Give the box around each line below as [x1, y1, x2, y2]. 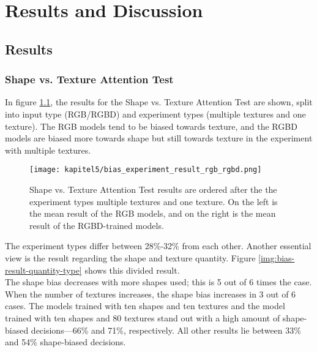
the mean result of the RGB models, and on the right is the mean [29, 207, 276, 220]
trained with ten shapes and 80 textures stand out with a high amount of [5, 311, 280, 324]
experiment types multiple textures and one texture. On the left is [29, 195, 278, 208]
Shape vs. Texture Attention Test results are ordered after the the [29, 183, 277, 195]
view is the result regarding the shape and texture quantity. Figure [5, 251, 256, 264]
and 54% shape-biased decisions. [5, 335, 126, 348]
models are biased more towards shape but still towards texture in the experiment [5, 132, 313, 144]
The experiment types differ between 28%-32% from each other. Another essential [5, 239, 311, 252]
